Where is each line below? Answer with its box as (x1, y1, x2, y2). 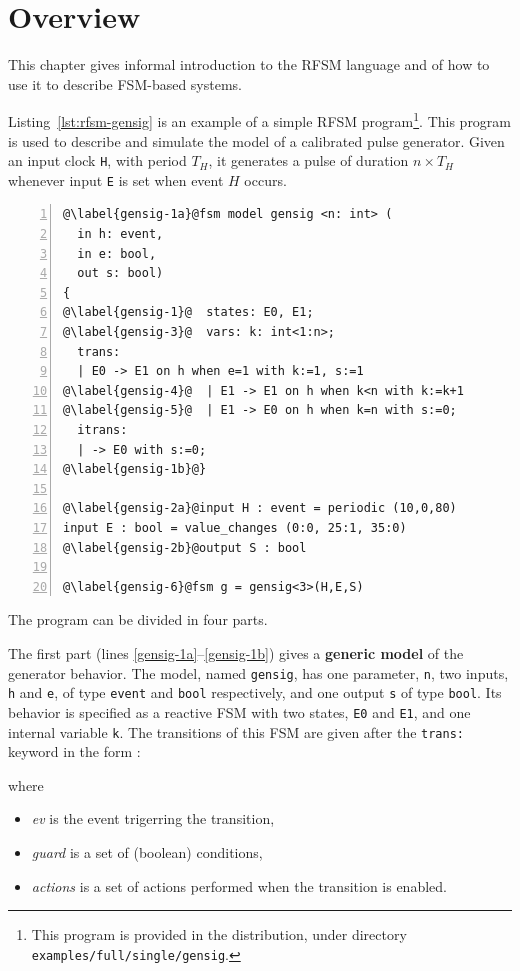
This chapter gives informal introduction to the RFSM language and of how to (8, 54, 490, 75)
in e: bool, (77, 246, 157, 261)
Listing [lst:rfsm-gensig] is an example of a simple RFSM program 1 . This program (8, 108, 512, 131)
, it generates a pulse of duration (208, 150, 409, 171)
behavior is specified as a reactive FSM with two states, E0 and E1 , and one (8, 701, 471, 722)
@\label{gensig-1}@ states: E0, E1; (63, 305, 314, 320)
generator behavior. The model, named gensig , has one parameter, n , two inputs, (8, 662, 509, 683)
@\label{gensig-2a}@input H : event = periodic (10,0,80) (63, 501, 457, 516)
